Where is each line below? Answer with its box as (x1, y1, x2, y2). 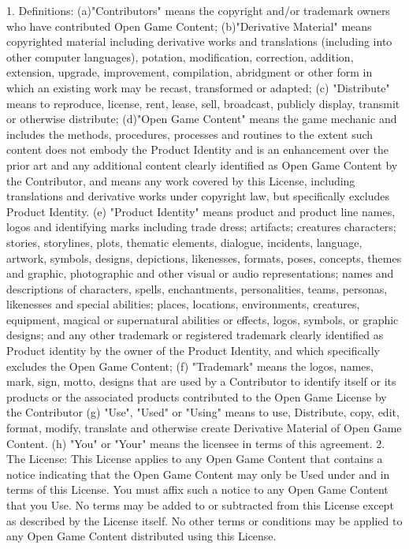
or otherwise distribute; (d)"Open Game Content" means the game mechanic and (6, 110, 397, 127)
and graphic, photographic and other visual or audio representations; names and (6, 265, 394, 282)
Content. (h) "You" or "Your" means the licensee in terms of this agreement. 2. (6, 435, 385, 451)
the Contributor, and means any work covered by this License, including (6, 172, 355, 189)
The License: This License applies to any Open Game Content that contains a (6, 450, 383, 467)
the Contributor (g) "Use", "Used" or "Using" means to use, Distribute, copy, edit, (6, 404, 400, 420)
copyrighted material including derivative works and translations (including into (6, 33, 392, 50)
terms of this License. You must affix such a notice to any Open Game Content (6, 481, 389, 498)
